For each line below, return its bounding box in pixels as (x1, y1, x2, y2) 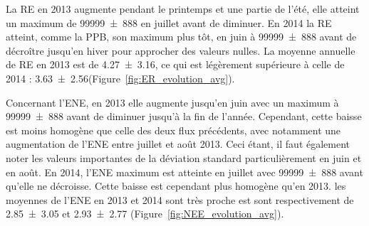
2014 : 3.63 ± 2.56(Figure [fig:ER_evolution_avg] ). (6, 70, 235, 85)
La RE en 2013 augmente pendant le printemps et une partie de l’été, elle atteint (6, 1, 360, 16)
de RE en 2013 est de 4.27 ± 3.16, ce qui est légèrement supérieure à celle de (6, 57, 345, 72)
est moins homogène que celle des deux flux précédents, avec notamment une (6, 122, 341, 137)
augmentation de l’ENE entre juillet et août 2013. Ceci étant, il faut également (6, 136, 350, 151)
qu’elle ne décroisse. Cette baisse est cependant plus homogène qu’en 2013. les (6, 178, 346, 193)
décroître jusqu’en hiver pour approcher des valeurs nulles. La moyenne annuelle (6, 43, 355, 58)
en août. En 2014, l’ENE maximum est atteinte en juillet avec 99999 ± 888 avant (6, 164, 363, 179)
